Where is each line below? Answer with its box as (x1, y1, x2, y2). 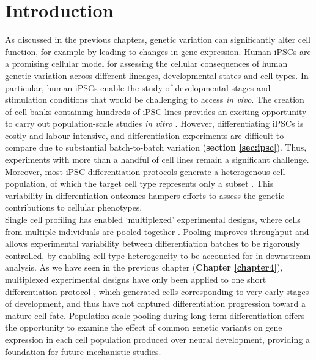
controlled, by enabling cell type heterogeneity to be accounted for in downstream (5, 249, 311, 261)
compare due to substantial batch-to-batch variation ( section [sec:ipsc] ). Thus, (5, 141, 307, 154)
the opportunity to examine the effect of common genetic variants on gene (5, 321, 282, 334)
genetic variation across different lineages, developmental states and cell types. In (5, 69, 309, 81)
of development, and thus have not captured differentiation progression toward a (5, 297, 306, 310)
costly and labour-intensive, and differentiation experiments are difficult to (5, 129, 284, 141)
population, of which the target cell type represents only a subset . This (5, 177, 274, 190)
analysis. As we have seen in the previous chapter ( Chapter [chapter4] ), (5, 261, 283, 274)
